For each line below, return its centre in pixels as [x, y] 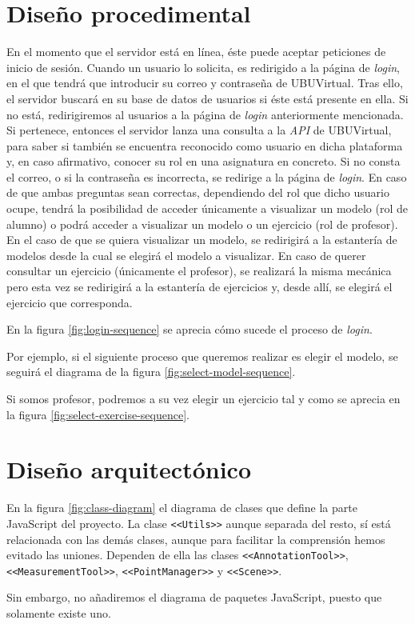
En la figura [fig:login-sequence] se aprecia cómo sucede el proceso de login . [190, 329]
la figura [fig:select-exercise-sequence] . [98, 414]
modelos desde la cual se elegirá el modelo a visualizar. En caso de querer [186, 255]
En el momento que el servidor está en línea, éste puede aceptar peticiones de [196, 52]
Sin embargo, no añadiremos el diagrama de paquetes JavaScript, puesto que [194, 597]
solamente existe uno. [59, 613]
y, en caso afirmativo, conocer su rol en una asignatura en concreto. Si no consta [204, 161]
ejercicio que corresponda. [70, 302]
